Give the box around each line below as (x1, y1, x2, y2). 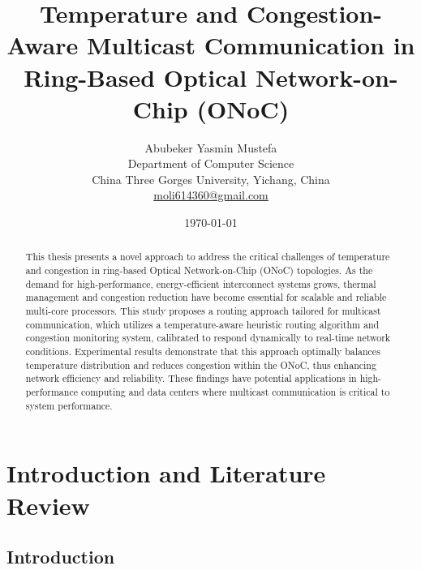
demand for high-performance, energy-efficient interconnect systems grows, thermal (25, 276, 376, 290)
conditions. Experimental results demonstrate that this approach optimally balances (25, 345, 380, 358)
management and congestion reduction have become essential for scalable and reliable (25, 290, 387, 304)
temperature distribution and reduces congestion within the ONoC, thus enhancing (25, 358, 376, 371)
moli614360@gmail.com (153, 186, 268, 204)
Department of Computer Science (127, 155, 294, 172)
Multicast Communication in (86, 28, 415, 62)
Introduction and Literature (6, 456, 326, 490)
